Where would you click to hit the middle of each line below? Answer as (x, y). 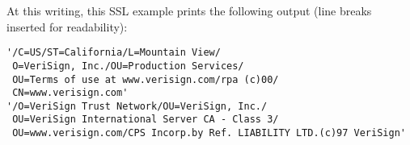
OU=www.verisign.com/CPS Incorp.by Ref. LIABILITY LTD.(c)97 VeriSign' (209, 133)
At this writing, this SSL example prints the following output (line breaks (189, 10)
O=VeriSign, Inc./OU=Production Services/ (128, 66)
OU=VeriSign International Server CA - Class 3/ (146, 120)
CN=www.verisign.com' (70, 93)
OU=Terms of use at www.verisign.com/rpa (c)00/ (146, 79)
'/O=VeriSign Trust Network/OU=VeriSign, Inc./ (137, 106)
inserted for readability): (67, 26)
